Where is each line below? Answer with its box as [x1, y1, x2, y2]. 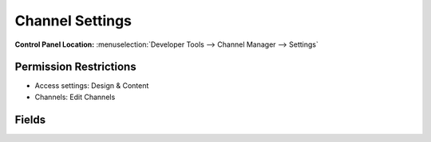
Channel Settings [14, 12, 132, 29]
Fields [14, 113, 46, 126]
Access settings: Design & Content [34, 81, 149, 90]
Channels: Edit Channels [34, 92, 116, 102]
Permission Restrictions [14, 60, 136, 74]
